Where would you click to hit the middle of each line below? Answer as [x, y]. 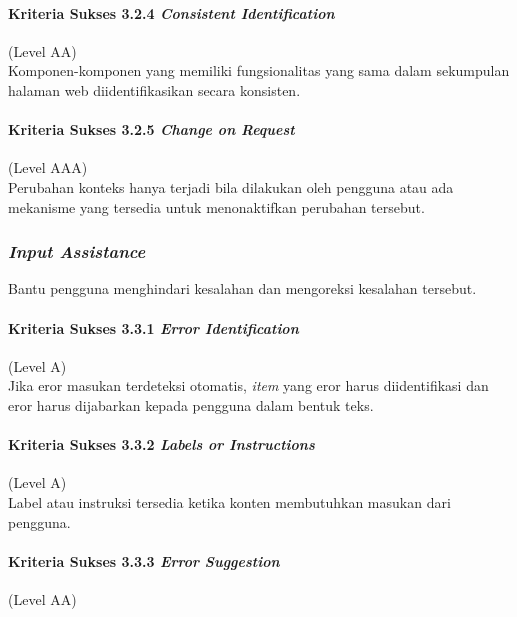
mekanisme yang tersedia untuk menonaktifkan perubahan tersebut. [216, 206]
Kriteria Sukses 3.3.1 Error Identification [153, 327]
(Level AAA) [48, 167]
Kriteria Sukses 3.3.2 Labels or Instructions [161, 444]
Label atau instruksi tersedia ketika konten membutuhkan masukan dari [229, 501]
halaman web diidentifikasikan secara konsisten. [154, 89]
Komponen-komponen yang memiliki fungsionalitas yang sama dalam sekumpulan [259, 70]
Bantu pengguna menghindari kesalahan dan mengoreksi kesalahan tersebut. [242, 288]
